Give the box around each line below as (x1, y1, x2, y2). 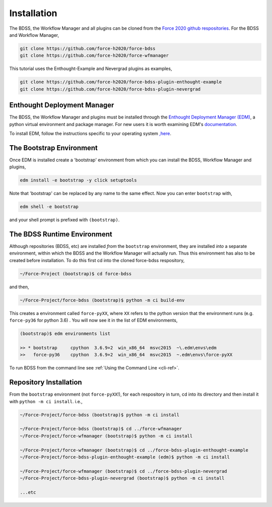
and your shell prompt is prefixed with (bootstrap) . (9, 217, 120, 223)
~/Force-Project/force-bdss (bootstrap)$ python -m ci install (20, 412, 180, 418)
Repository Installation (9, 378, 83, 387)
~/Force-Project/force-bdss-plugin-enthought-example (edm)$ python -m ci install (20, 454, 230, 460)
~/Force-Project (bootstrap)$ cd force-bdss (20, 271, 132, 277)
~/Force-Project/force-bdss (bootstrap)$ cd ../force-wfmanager (20, 426, 182, 432)
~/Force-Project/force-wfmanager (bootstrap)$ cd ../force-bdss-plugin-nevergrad (20, 468, 228, 474)
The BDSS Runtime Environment (9, 230, 113, 238)
